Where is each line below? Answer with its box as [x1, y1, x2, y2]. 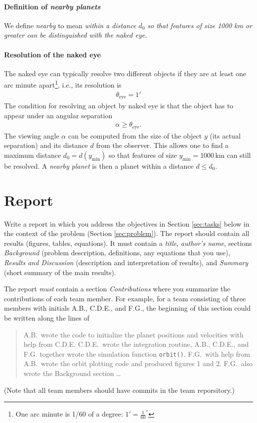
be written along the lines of [4, 313, 89, 323]
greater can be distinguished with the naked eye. [4, 30, 147, 40]
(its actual [210, 130, 241, 141]
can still [227, 149, 251, 160]
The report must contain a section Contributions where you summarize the [4, 283, 230, 294]
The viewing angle [4, 130, 59, 141]
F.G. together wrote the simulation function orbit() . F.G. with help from [23, 348, 250, 359]
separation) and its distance [4, 140, 88, 150]
